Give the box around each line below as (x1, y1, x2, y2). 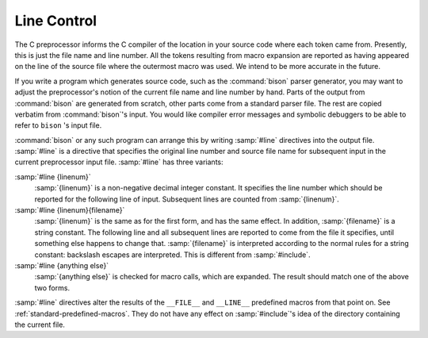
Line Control (14, 12, 97, 29)
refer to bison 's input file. (14, 121, 102, 130)
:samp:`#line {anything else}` (14, 260, 109, 270)
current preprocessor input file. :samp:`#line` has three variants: (14, 157, 224, 167)
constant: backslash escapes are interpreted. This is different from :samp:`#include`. (34, 250, 311, 259)
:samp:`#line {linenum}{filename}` (14, 205, 125, 215)
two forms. (34, 282, 71, 293)
